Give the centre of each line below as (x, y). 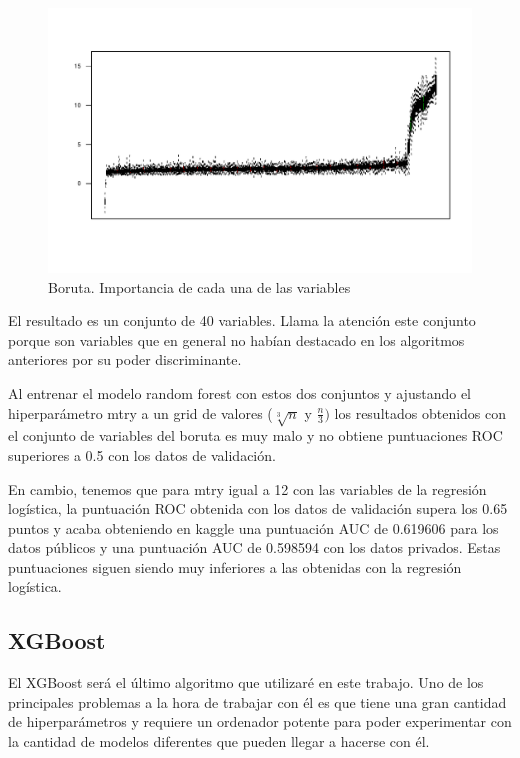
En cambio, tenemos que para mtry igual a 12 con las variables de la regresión (247, 488)
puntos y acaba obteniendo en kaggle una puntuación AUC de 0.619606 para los (253, 527)
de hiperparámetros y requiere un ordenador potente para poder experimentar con (260, 721)
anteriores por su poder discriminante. (125, 359)
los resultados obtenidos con (420, 412)
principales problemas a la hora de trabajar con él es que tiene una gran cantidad (257, 701)
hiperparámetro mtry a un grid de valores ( (140, 412)
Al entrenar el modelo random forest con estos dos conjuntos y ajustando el (239, 392)
